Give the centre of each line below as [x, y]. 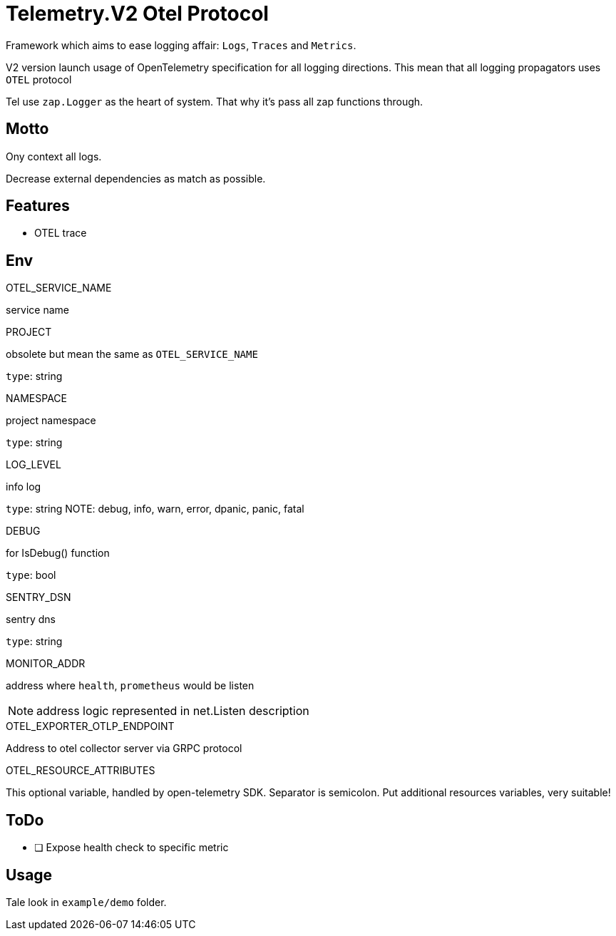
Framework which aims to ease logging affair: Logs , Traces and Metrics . [181, 45]
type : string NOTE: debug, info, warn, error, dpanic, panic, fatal [155, 509]
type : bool [31, 575]
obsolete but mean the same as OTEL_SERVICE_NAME [132, 354]
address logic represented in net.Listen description [173, 711]
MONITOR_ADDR [46, 664]
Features [38, 206]
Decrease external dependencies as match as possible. [136, 178]
